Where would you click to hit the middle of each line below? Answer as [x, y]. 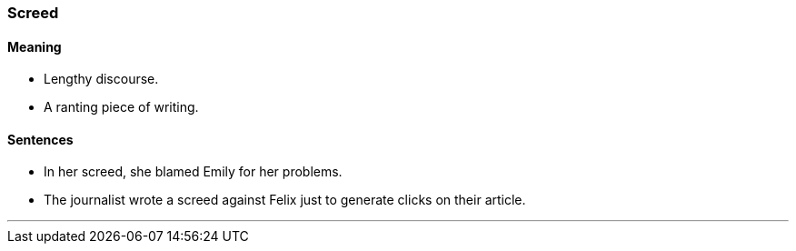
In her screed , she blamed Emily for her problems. [193, 172]
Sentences [40, 139]
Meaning [35, 46]
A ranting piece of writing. [121, 107]
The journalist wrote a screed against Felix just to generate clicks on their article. [285, 200]
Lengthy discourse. [101, 79]
